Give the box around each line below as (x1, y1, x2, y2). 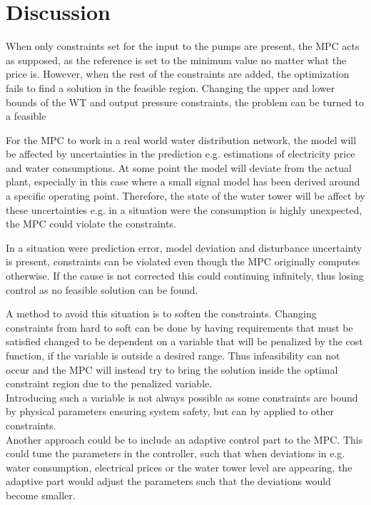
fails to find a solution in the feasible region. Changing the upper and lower (6, 80, 335, 95)
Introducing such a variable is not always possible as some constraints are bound (6, 389, 358, 404)
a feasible (6, 108, 46, 123)
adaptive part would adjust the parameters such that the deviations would (6, 474, 331, 489)
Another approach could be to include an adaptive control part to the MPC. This (6, 432, 363, 447)
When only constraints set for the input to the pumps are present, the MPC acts (6, 39, 360, 53)
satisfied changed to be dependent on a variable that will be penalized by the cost (6, 334, 363, 349)
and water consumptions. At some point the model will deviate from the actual (6, 160, 352, 175)
